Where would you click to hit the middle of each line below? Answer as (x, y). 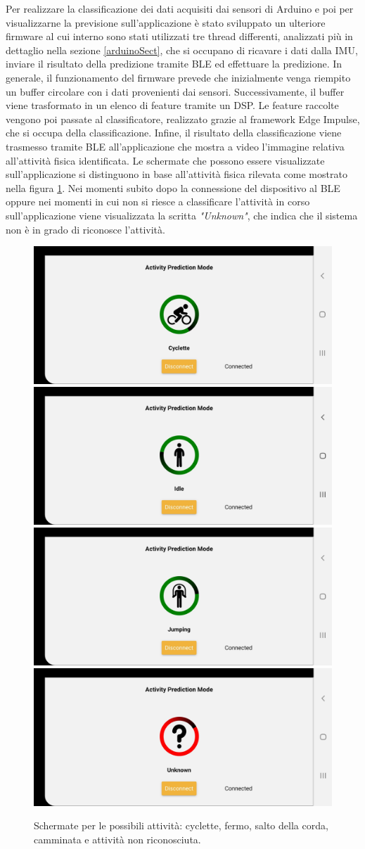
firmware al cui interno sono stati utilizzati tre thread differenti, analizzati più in (179, 36)
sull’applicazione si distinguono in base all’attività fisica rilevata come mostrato (177, 174)
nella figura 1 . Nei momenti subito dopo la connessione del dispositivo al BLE (173, 187)
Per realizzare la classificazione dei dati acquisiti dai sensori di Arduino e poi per (180, 8)
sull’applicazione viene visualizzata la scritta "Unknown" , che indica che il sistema (182, 215)
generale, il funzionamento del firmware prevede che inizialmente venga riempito (178, 77)
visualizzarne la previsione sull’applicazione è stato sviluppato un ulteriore (166, 22)
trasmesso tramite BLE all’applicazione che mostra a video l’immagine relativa (175, 146)
